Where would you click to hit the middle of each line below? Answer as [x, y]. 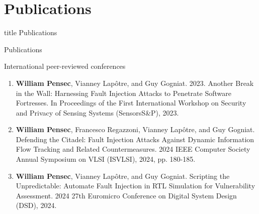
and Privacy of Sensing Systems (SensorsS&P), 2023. [97, 112]
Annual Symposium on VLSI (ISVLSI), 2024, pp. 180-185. [106, 159]
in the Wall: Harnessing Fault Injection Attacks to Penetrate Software [123, 93]
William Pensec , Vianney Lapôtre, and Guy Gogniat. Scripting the [123, 176]
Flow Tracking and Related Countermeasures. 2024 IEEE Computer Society [133, 149]
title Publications [31, 32]
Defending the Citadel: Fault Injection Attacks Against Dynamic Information [135, 139]
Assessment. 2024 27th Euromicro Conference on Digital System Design [126, 195]
